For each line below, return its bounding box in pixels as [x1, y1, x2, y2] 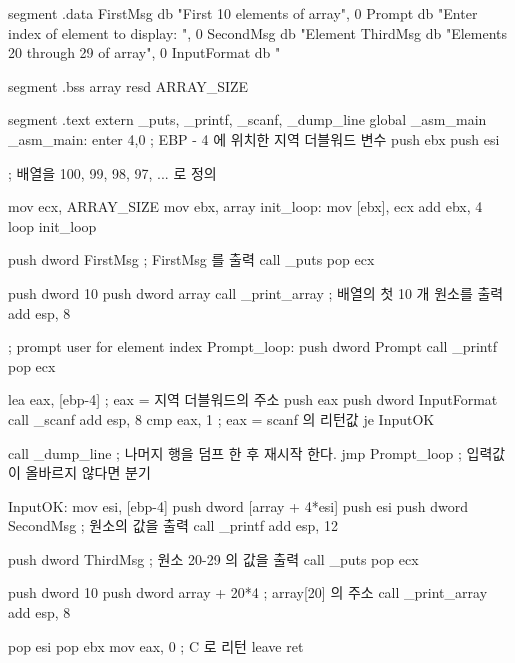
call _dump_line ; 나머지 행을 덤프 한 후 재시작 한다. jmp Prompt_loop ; [8, 442, 462, 463]
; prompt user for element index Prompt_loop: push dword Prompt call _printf [8, 336, 497, 357]
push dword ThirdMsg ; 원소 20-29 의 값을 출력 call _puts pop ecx [8, 548, 419, 569]
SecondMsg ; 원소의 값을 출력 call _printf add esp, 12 [8, 515, 338, 536]
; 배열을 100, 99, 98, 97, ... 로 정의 [8, 162, 217, 183]
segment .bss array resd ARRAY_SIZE [8, 75, 249, 96]
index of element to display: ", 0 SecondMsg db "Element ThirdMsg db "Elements [8, 22, 508, 43]
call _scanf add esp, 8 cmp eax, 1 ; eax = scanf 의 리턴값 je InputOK [8, 408, 435, 429]
